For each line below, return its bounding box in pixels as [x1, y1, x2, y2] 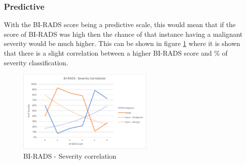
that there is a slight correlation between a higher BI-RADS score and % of [4, 48, 228, 58]
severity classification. [4, 57, 68, 67]
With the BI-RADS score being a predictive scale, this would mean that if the [4, 19, 236, 30]
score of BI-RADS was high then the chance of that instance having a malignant [4, 29, 243, 39]
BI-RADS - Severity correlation [23, 151, 117, 161]
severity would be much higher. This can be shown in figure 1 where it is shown [4, 38, 240, 48]
